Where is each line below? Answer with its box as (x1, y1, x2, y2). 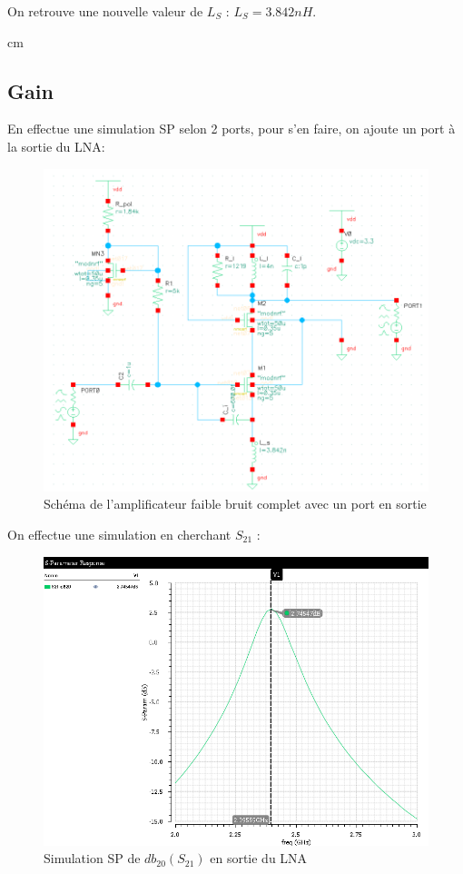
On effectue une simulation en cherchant (7, 525, 231, 544)
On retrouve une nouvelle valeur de (7, 2, 203, 20)
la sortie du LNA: (7, 136, 105, 155)
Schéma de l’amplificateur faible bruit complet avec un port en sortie (44, 494, 427, 513)
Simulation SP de (44, 849, 141, 868)
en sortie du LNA (210, 849, 308, 868)
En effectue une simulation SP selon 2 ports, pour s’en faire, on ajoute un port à (7, 119, 456, 138)
